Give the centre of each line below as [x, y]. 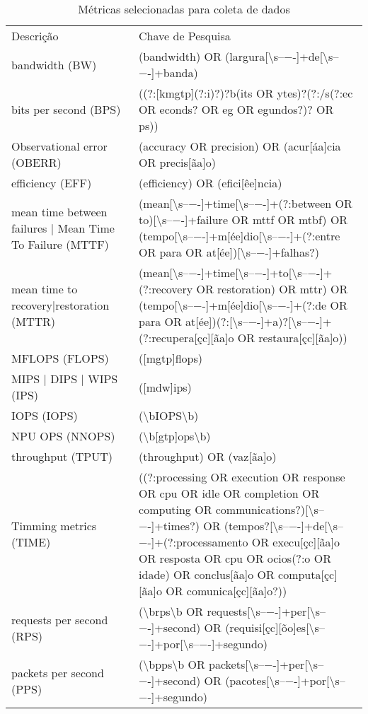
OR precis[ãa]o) [177, 162]
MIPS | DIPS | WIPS [65, 379]
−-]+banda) [168, 72]
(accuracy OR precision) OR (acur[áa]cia [240, 146]
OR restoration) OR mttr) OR [272, 289]
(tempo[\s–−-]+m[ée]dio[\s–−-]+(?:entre [240, 236]
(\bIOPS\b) [169, 415]
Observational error [59, 146]
